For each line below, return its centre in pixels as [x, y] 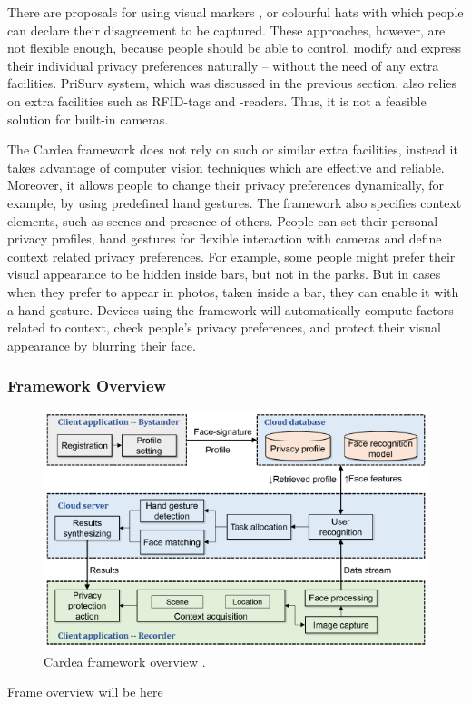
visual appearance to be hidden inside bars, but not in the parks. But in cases [224, 274]
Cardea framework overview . [125, 661]
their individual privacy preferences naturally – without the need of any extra [223, 65]
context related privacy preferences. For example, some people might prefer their [231, 256]
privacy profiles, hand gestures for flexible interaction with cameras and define [225, 238]
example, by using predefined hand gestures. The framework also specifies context [235, 202]
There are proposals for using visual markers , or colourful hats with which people [235, 12]
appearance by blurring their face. [102, 345]
